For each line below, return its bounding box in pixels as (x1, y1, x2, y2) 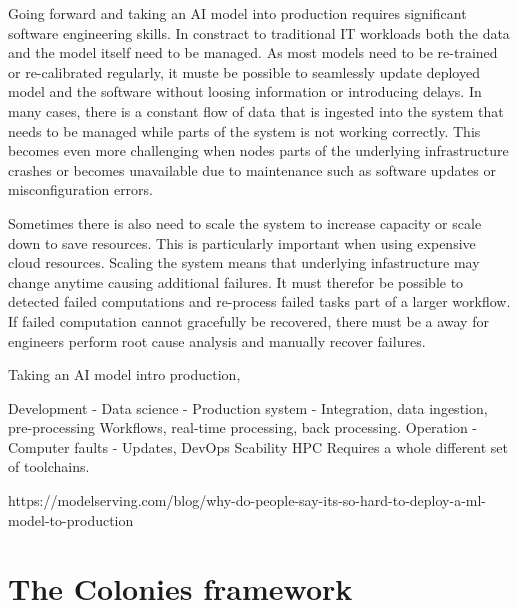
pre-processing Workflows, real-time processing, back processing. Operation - (8, 417, 478, 438)
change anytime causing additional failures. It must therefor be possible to (8, 271, 464, 292)
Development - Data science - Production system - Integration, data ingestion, (8, 397, 488, 418)
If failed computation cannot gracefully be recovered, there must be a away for (8, 310, 489, 331)
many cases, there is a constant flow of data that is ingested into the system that (8, 100, 504, 121)
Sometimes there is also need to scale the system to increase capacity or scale (8, 212, 482, 233)
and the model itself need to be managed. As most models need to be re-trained (8, 42, 498, 63)
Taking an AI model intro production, (8, 364, 241, 385)
